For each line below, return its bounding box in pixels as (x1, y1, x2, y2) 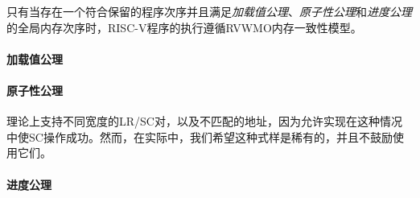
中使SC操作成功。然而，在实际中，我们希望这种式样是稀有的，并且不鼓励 (6, 128, 393, 145)
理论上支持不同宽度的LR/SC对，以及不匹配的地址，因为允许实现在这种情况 (6, 113, 402, 130)
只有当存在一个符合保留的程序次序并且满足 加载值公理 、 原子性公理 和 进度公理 (6, 3, 412, 19)
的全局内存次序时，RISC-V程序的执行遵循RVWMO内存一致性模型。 (6, 19, 362, 35)
